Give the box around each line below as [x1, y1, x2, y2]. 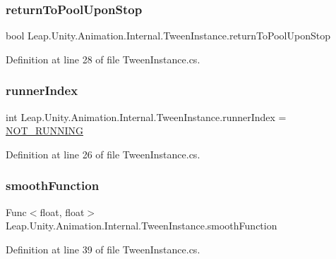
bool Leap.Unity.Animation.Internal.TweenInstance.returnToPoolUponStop [6, 28, 330, 43]
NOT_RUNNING [6, 123, 83, 138]
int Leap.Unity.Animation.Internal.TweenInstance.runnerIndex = [6, 109, 287, 124]
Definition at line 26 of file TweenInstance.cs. [6, 146, 200, 161]
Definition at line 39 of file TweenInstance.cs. [6, 241, 200, 256]
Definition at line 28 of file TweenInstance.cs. [6, 51, 200, 66]
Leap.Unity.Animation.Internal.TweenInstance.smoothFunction [6, 218, 277, 233]
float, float [40, 204, 85, 219]
